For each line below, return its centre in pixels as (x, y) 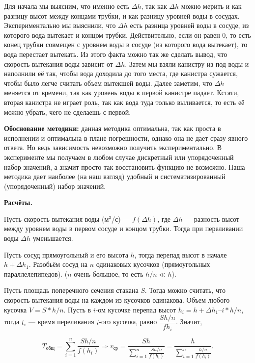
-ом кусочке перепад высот (136, 309)
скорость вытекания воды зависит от (58, 64)
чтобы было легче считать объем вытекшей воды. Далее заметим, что (108, 83)
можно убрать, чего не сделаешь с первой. (68, 112)
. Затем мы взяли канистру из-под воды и (187, 64)
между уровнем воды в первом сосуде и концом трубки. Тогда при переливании (124, 228)
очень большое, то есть (109, 273)
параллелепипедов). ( (36, 273)
